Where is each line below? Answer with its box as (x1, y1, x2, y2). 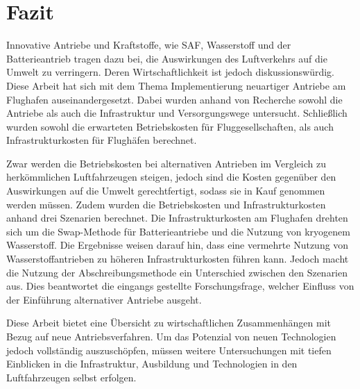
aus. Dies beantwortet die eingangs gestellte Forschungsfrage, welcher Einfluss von (6, 279, 354, 293)
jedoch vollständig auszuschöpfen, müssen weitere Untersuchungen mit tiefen (6, 342, 332, 357)
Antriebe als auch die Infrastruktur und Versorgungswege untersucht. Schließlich (6, 106, 348, 120)
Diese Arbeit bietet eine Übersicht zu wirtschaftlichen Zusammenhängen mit (6, 315, 332, 330)
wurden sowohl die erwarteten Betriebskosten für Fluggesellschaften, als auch (6, 119, 334, 133)
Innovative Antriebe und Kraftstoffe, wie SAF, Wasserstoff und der (6, 38, 291, 52)
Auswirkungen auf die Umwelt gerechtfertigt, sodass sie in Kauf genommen (6, 183, 325, 198)
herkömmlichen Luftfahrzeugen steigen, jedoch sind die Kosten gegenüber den (6, 169, 336, 184)
